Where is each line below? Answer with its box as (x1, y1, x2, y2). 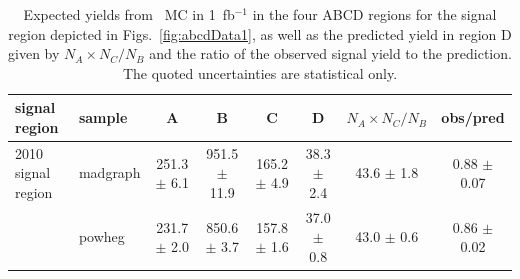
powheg (78, 226, 125, 247)
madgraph (78, 162, 141, 183)
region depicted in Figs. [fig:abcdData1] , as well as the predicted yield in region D (8, 23, 512, 44)
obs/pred (441, 107, 505, 128)
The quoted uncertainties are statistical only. (122, 62, 398, 83)
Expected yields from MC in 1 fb (23, 4, 235, 24)
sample (78, 107, 128, 128)
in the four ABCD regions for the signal (252, 4, 497, 24)
